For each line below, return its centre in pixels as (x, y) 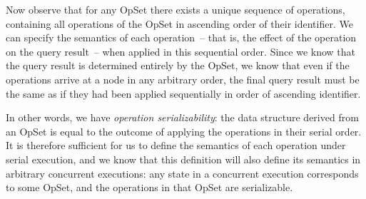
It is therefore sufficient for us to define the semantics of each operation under (176, 145)
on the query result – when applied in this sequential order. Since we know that (181, 51)
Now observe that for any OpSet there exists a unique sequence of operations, (176, 9)
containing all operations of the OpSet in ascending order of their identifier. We (179, 23)
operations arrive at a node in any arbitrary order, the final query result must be (183, 79)
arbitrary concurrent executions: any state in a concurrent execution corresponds (182, 173)
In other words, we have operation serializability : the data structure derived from (182, 117)
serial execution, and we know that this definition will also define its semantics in (183, 159)
